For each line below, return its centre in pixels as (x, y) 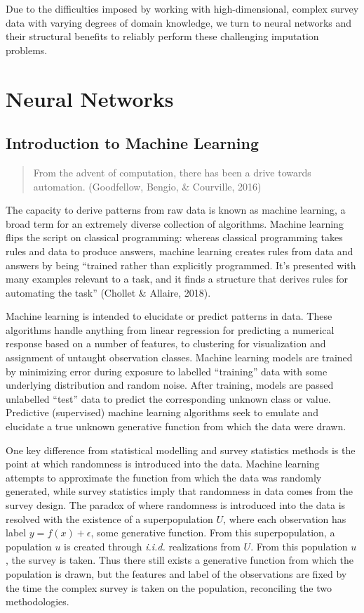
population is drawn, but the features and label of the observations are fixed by (176, 573)
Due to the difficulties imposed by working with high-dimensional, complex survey (182, 8)
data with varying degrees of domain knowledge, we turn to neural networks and (179, 22)
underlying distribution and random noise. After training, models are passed (170, 385)
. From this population (299, 546)
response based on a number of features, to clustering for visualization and (166, 343)
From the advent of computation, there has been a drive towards (172, 172)
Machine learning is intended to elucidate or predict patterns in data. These (169, 316)
